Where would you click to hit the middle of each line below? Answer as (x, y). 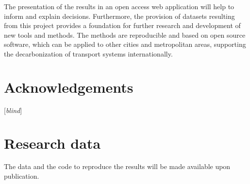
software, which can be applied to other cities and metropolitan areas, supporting (125, 44)
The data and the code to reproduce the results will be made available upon (117, 166)
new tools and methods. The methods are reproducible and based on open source (125, 35)
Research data (52, 143)
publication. (22, 176)
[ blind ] (13, 110)
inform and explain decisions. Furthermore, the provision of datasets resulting (119, 16)
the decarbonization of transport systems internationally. (88, 53)
